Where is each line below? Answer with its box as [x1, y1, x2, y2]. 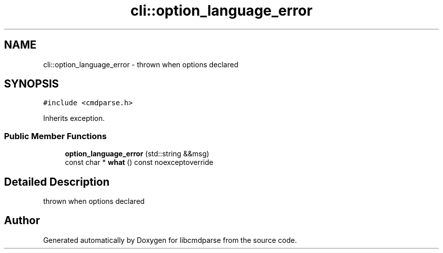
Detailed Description [4, 175, 110, 188]
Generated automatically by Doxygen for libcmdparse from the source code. [43, 235, 297, 244]
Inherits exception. [43, 114, 105, 123]
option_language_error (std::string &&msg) [65, 149, 209, 158]
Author [4, 214, 40, 227]
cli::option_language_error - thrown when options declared [43, 60, 239, 69]
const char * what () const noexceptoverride [65, 158, 213, 167]
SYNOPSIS [4, 77, 59, 91]
